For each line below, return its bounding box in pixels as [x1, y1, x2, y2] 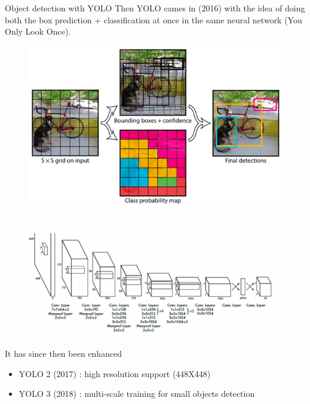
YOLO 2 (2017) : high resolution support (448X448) [19, 367, 211, 379]
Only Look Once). [5, 25, 71, 38]
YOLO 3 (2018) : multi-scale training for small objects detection [19, 387, 255, 400]
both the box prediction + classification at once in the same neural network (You [5, 13, 302, 26]
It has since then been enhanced [5, 347, 122, 359]
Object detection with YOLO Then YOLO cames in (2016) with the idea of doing [5, 2, 305, 14]
